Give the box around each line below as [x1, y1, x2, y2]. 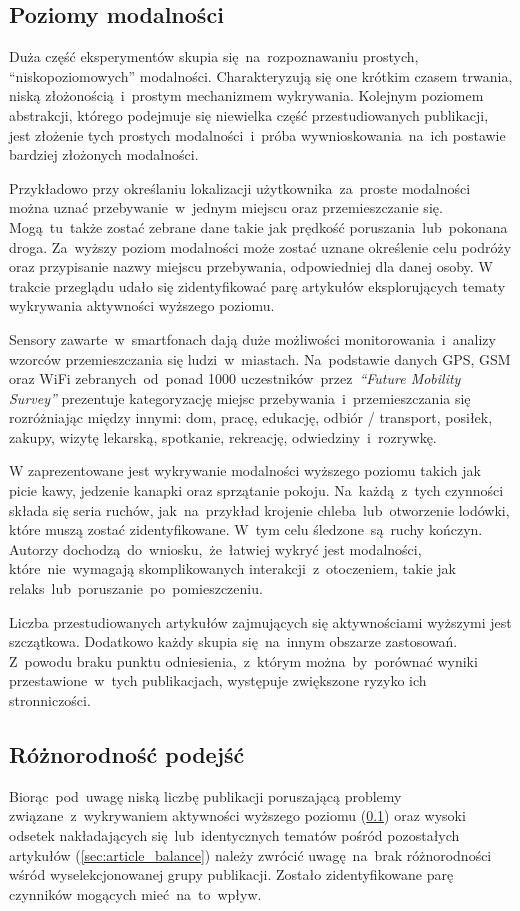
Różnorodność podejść [9, 739, 245, 769]
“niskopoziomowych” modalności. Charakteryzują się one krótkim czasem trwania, [9, 65, 513, 86]
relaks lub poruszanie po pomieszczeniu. [9, 578, 263, 599]
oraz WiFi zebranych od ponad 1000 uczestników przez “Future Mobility [9, 368, 461, 389]
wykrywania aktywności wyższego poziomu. [9, 295, 275, 316]
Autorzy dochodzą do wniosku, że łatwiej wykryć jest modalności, [9, 538, 422, 559]
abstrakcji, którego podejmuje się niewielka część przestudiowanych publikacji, [9, 104, 489, 125]
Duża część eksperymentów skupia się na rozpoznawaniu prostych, [9, 46, 419, 67]
